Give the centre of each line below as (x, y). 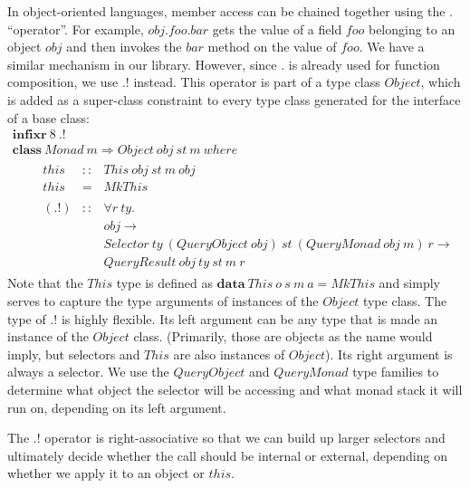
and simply (409, 283)
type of (27, 318)
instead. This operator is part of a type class (257, 82)
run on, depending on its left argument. (117, 407)
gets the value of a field (277, 29)
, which (441, 82)
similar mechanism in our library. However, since (142, 64)
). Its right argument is (389, 354)
